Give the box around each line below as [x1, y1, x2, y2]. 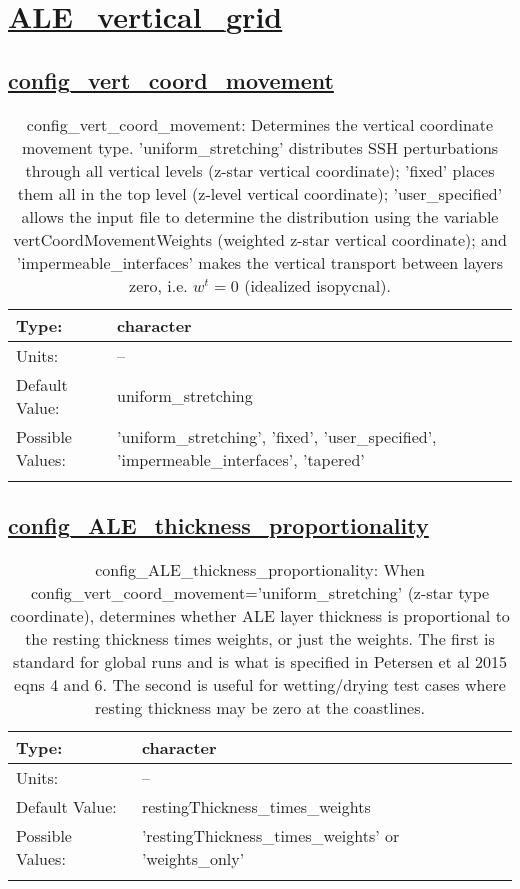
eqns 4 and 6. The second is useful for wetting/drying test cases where [14, 672, 506, 696]
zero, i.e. [129, 273, 188, 297]
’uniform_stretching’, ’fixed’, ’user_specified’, [117, 424, 437, 448]
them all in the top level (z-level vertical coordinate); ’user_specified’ [17, 181, 503, 205]
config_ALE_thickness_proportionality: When [95, 557, 425, 581]
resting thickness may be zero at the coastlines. [95, 695, 425, 719]
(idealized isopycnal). [244, 273, 391, 297]
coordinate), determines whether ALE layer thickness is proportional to [10, 603, 510, 627]
